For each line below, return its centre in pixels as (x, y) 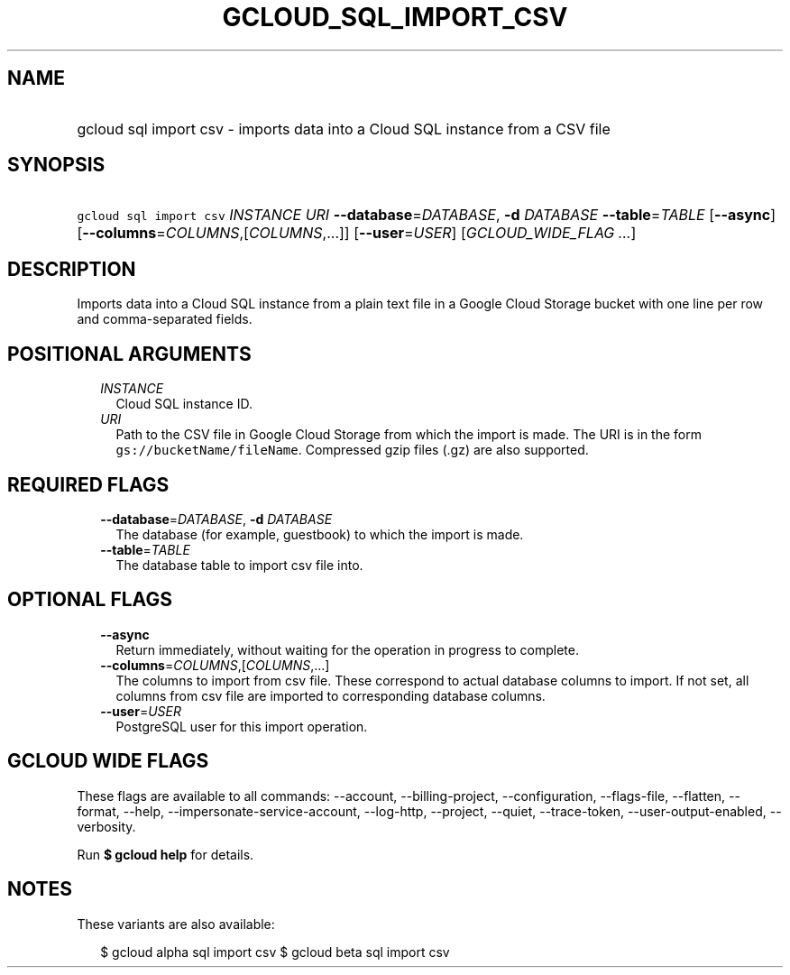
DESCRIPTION (72, 269)
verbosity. (106, 826)
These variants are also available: (176, 924)
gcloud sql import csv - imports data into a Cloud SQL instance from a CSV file (344, 129)
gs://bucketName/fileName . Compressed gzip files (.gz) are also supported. (352, 450)
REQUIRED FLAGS (88, 484)
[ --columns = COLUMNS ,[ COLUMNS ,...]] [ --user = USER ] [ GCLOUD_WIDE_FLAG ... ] (357, 233)
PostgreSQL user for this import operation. (242, 726)
